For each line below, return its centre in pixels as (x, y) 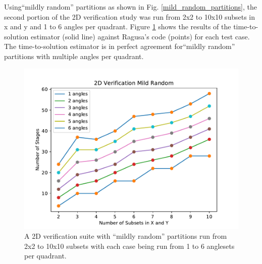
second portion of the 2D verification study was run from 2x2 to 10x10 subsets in (130, 16)
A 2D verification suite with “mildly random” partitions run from (126, 236)
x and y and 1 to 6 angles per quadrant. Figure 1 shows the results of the (118, 27)
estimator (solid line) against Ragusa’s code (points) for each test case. (140, 36)
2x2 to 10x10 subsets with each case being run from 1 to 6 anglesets (129, 246)
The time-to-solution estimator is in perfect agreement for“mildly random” (120, 46)
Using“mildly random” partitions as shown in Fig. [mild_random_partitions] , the (130, 7)
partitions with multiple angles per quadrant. (74, 56)
